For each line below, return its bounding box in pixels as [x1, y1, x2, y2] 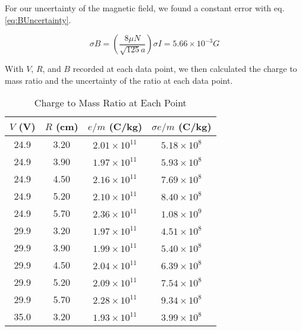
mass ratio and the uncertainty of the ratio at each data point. [5, 74, 233, 86]
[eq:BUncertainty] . [5, 13, 71, 26]
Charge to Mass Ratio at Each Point [34, 96, 187, 110]
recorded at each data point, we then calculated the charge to [73, 62, 297, 75]
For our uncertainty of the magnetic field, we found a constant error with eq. [5, 2, 285, 14]
